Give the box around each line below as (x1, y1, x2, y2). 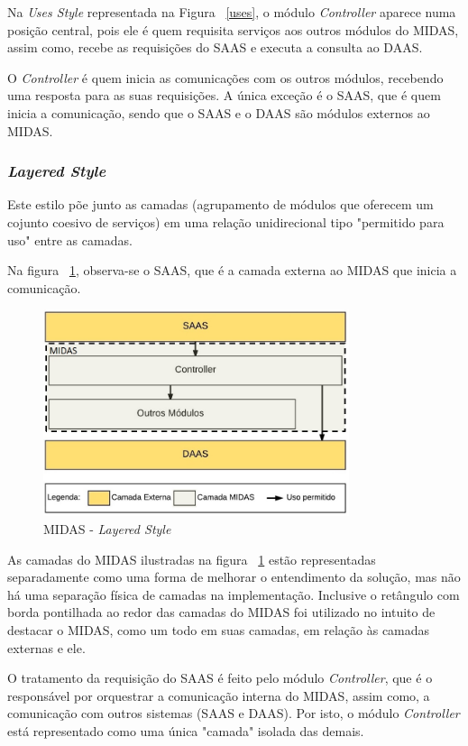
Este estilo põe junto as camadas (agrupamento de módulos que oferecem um (7, 195, 434, 214)
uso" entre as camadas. (7, 230, 133, 249)
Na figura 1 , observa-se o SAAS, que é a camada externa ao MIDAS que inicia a (7, 261, 457, 280)
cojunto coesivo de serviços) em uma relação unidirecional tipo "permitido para (7, 212, 445, 231)
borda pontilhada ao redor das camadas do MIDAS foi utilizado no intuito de (7, 603, 436, 622)
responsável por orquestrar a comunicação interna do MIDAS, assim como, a (7, 686, 430, 705)
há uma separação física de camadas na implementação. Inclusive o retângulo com (7, 585, 460, 603)
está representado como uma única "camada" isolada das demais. (7, 721, 364, 740)
